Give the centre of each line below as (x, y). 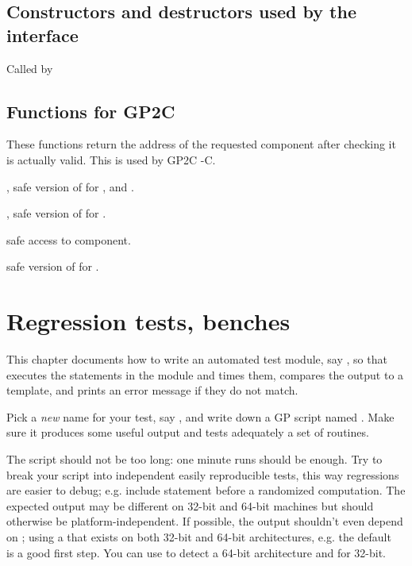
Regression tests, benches (148, 321)
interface (42, 35)
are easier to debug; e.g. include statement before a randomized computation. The (206, 490)
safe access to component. (69, 239)
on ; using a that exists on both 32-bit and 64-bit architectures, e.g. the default (199, 537)
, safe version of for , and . (70, 186)
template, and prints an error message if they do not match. (152, 390)
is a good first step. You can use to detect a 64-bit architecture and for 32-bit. (196, 552)
